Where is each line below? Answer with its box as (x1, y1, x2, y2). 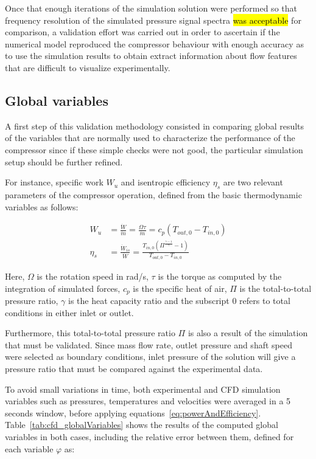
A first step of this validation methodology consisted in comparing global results (5, 119, 304, 132)
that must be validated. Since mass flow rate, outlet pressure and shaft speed (5, 338, 292, 351)
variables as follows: (5, 200, 79, 213)
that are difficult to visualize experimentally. (5, 61, 170, 74)
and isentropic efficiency (121, 176, 211, 188)
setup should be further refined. (5, 155, 123, 168)
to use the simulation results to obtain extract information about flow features (5, 49, 297, 62)
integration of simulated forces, (5, 281, 121, 294)
